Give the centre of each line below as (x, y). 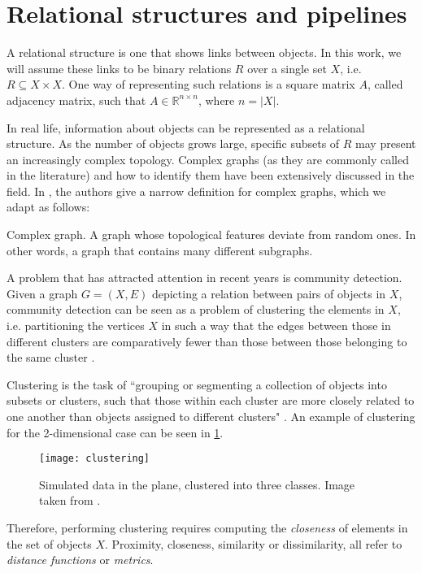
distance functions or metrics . (80, 560)
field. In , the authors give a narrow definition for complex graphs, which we (196, 191)
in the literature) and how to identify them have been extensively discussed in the (211, 175)
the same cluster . (51, 357)
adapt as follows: (48, 207)
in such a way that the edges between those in (276, 326)
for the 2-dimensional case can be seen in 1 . (115, 432)
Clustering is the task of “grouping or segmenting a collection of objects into (197, 384)
